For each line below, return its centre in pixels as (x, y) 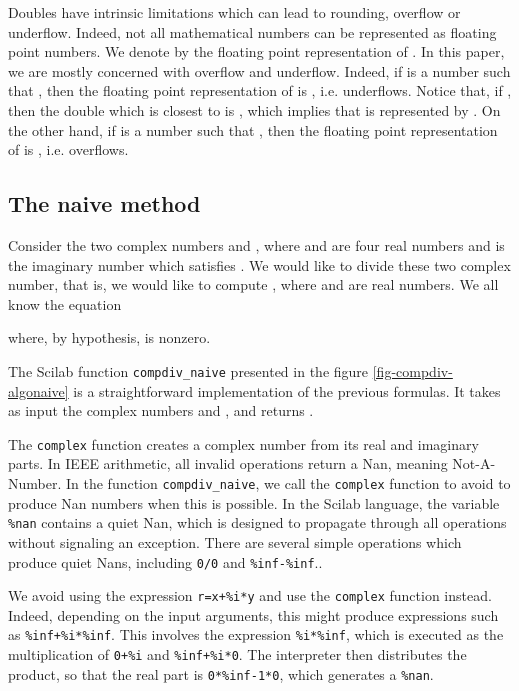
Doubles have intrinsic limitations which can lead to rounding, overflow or (234, 12)
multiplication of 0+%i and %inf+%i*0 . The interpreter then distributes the (237, 654)
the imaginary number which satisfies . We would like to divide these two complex (259, 264)
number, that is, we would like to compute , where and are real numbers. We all (253, 284)
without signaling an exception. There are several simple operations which (235, 541)
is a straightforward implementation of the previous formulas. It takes (287, 390)
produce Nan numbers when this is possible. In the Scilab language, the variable (254, 502)
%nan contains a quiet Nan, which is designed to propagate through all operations (257, 522)
